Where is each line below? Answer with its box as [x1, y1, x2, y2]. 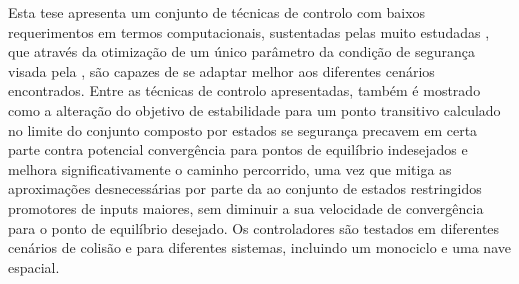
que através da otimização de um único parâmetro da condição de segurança [8, 41, 475, 62]
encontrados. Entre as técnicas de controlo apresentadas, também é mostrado [8, 80, 481, 101]
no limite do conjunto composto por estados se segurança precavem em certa [8, 119, 478, 140]
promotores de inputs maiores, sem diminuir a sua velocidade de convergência [8, 197, 484, 218]
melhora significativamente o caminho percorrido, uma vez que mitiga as [8, 158, 452, 179]
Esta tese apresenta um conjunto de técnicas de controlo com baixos [8, 2, 426, 22]
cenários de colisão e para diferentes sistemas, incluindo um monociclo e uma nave [8, 237, 511, 258]
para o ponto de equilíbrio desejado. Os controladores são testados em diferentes [8, 217, 500, 238]
